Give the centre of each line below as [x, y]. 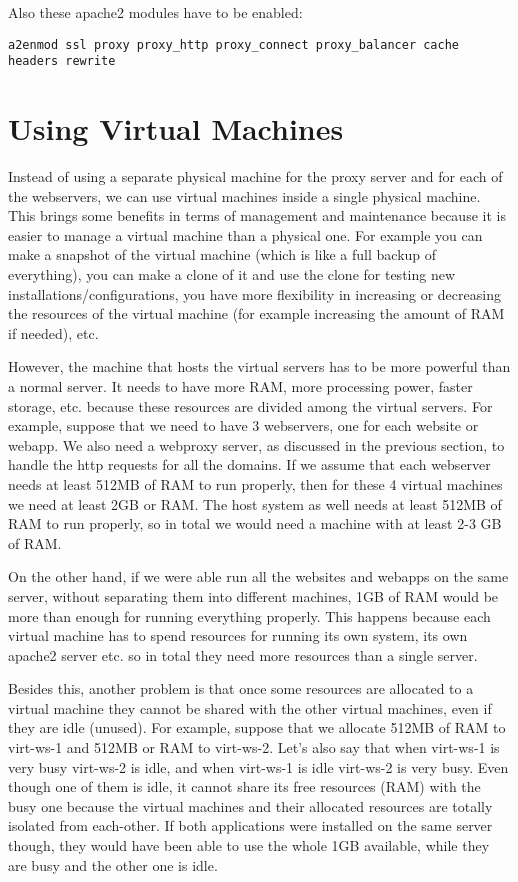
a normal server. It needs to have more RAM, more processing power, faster [240, 385]
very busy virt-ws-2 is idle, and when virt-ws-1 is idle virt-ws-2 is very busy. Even [258, 766]
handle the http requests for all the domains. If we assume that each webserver [249, 464]
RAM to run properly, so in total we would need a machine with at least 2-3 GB [255, 523]
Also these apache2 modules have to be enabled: [155, 12]
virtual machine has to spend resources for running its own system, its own [238, 635]
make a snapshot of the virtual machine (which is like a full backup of [222, 254]
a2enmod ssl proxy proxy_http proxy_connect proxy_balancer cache [234, 44]
